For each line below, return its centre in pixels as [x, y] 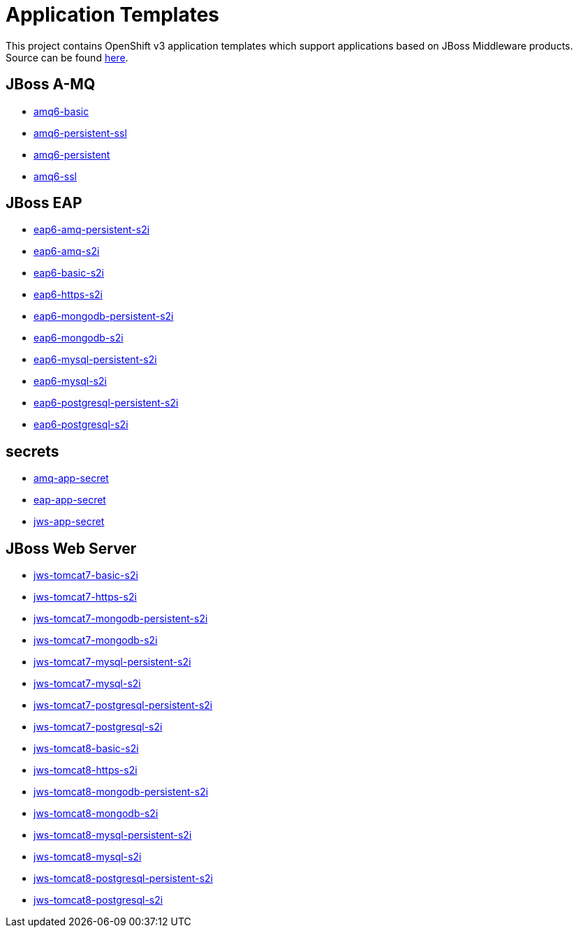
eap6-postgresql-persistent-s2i [106, 403]
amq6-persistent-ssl [80, 133]
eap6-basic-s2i [69, 273]
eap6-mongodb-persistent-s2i [104, 316]
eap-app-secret [70, 500]
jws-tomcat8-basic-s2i [86, 749]
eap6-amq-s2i [67, 251]
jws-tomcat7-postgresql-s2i [98, 727]
